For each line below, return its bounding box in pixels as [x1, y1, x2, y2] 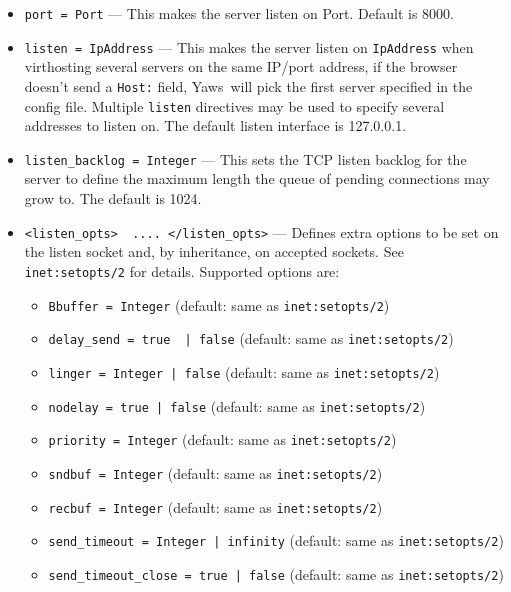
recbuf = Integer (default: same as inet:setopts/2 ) [48, 496, 383, 517]
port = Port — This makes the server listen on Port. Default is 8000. [24, 3, 455, 23]
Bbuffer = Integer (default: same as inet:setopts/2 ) [48, 294, 390, 315]
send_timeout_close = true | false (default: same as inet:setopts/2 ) [48, 563, 504, 584]
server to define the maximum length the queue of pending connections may [24, 168, 490, 189]
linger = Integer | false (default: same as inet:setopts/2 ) [48, 361, 440, 382]
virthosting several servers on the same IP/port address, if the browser [24, 56, 458, 77]
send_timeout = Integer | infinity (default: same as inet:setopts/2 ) [48, 530, 504, 551]
